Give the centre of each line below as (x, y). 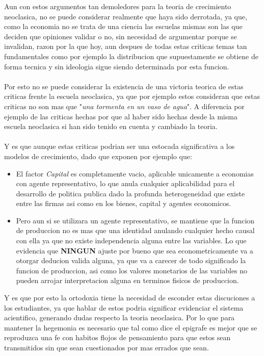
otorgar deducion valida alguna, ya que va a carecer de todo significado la (131, 260)
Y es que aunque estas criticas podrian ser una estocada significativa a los (120, 146)
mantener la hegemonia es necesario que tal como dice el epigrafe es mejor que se (131, 327)
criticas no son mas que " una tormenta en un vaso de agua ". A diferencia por (124, 106)
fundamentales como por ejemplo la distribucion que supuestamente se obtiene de (131, 56)
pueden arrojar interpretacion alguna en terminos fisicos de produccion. (127, 280)
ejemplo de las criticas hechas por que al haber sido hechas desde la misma (121, 116)
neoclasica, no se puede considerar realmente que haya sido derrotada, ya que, (126, 16)
